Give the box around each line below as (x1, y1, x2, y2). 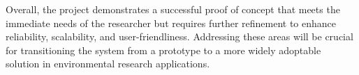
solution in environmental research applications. (6, 56, 210, 71)
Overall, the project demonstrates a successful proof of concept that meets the (6, 2, 340, 16)
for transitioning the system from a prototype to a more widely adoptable (6, 42, 321, 57)
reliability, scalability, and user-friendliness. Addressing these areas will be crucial (6, 29, 353, 44)
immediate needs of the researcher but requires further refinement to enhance (6, 15, 337, 30)
